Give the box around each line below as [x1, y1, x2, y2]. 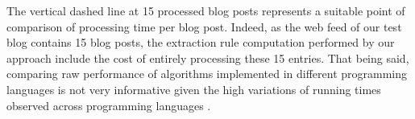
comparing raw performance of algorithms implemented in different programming [6, 65, 408, 82]
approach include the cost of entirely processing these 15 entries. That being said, [6, 49, 409, 66]
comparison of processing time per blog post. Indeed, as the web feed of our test [6, 18, 402, 35]
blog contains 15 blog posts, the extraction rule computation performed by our [6, 34, 395, 51]
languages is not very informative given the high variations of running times [6, 80, 381, 97]
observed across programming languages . [6, 96, 211, 113]
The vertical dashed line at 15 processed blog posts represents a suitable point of [6, 2, 405, 18]
